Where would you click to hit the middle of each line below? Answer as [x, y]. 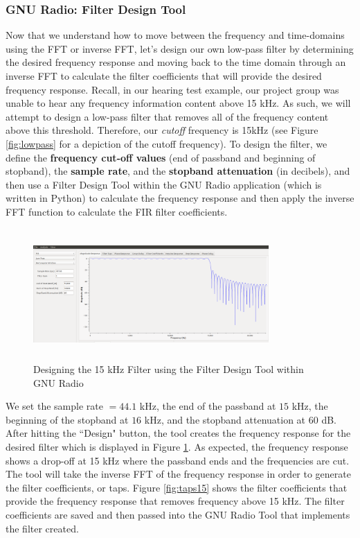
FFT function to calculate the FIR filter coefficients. [117, 211]
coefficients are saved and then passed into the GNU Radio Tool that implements [178, 515]
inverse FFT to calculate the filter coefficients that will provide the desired [164, 76]
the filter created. [42, 528]
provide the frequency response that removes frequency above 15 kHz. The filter [175, 501]
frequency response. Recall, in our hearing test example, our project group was [172, 89]
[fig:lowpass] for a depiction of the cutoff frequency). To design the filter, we [166, 143]
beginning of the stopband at [67, 419]
